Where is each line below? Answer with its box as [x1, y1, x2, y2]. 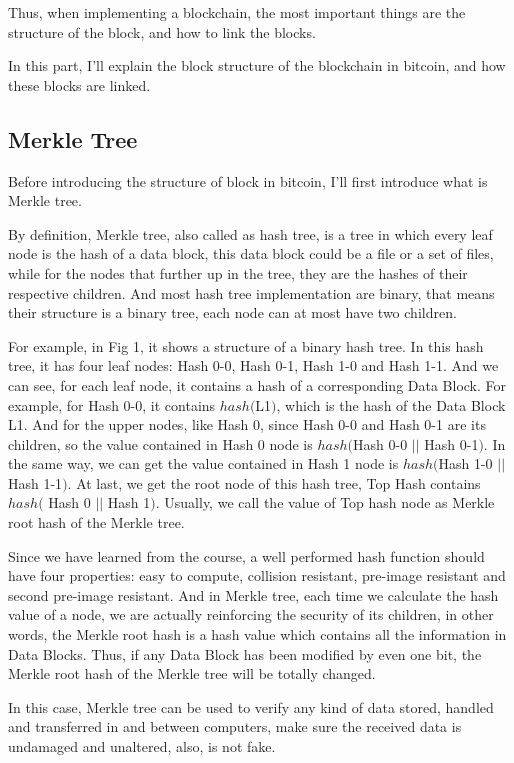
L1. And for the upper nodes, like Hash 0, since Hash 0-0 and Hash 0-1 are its [8, 414, 486, 435]
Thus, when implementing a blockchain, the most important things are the [8, 2, 466, 22]
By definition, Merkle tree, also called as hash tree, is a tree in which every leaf [8, 223, 493, 244]
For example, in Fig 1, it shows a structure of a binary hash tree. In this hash [8, 335, 484, 356]
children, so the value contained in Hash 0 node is [8, 433, 313, 454]
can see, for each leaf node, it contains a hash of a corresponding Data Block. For [8, 374, 507, 395]
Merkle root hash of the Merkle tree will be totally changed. [8, 663, 376, 684]
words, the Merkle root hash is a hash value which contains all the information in [8, 624, 507, 645]
